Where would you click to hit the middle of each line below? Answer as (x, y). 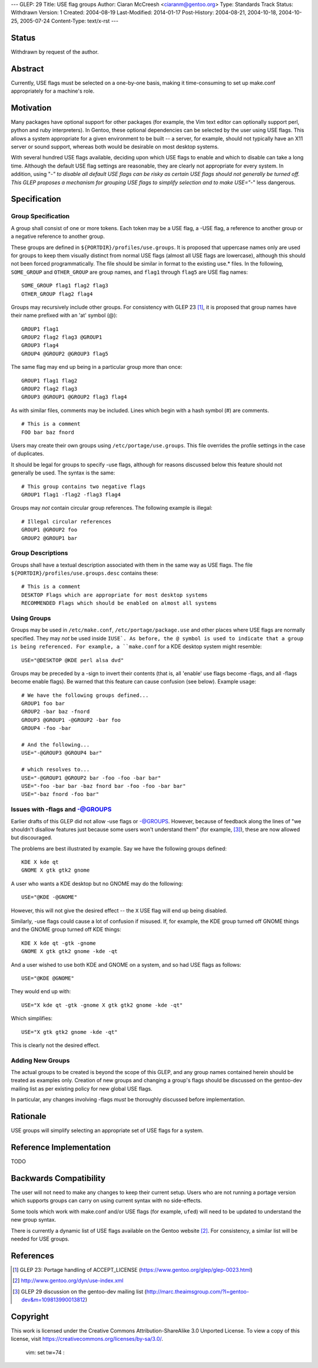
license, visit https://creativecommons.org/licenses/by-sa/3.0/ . (87, 1339)
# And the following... (56, 745)
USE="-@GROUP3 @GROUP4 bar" (62, 753)
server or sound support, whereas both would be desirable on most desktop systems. (115, 147)
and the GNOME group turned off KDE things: (66, 930)
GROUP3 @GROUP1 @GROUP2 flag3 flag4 (74, 397)
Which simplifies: (32, 1019)
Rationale (29, 1116)
